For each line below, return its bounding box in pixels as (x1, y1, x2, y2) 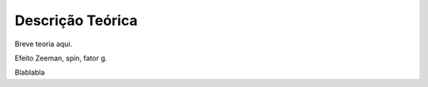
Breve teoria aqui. (14, 39, 73, 49)
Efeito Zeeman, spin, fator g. (14, 53, 108, 63)
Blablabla (14, 67, 45, 78)
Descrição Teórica (14, 12, 138, 29)
